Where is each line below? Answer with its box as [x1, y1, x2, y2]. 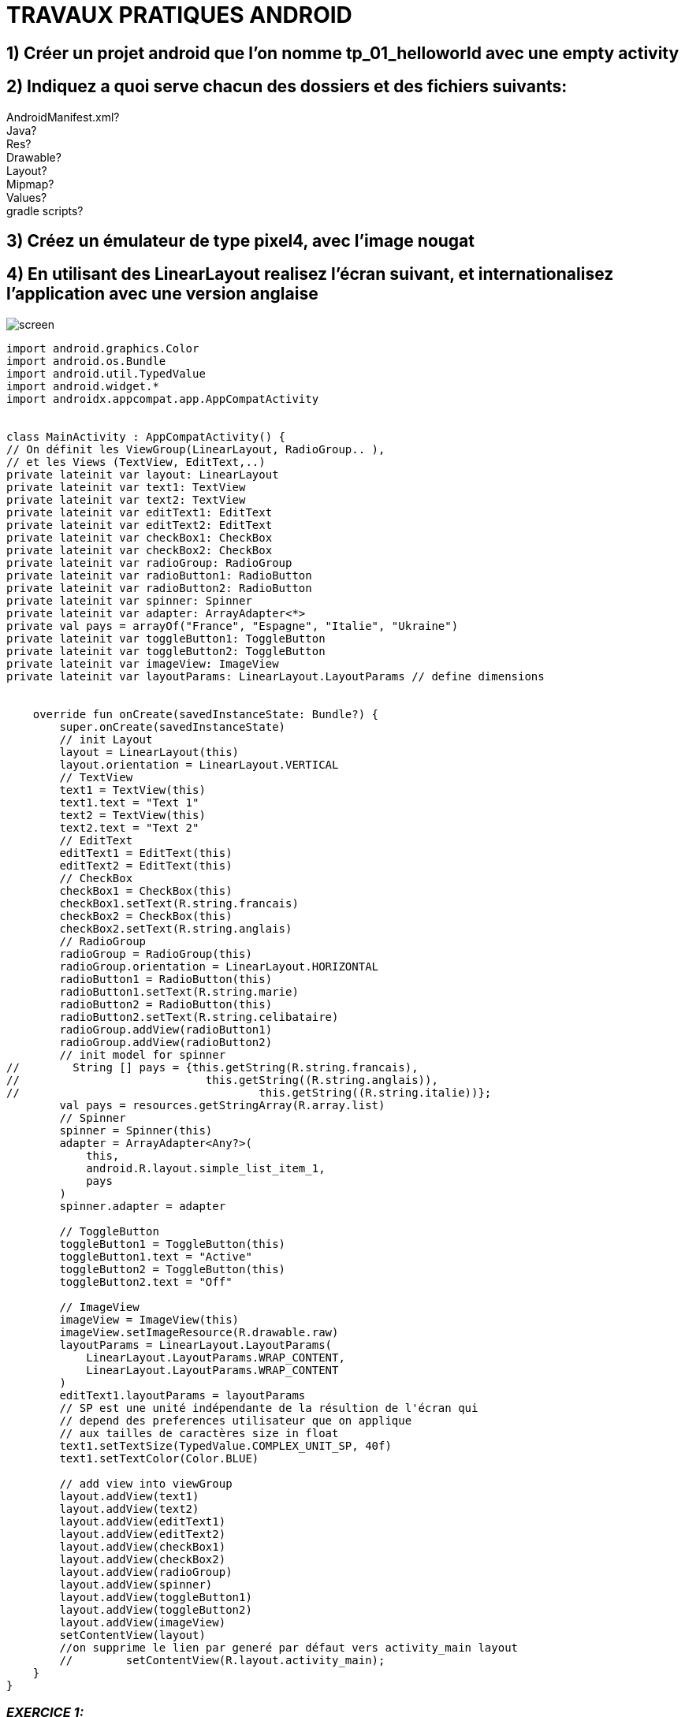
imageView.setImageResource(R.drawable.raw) [59, 1325, 339, 1339]
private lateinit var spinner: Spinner [6, 594, 252, 607]
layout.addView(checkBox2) [59, 1552, 226, 1566]
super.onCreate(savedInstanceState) [59, 720, 286, 733]
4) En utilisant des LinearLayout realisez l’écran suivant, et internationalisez [6, 264, 614, 285]
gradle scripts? [6, 203, 84, 218]
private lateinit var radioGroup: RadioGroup [6, 556, 292, 569]
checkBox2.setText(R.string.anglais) [59, 922, 292, 935]
